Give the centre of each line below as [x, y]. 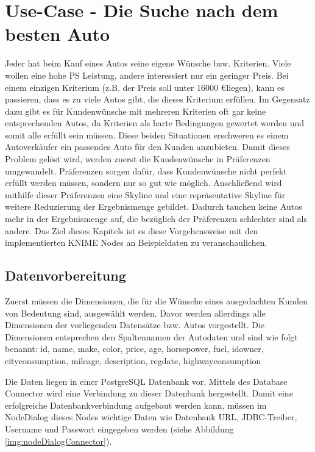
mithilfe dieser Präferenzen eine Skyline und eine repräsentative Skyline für [145, 194]
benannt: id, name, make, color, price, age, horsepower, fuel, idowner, [134, 349]
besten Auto [58, 34]
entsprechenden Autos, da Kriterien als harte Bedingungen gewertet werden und [155, 123]
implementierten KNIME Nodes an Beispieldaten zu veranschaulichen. [136, 242]
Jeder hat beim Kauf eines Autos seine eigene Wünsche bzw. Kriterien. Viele [148, 63]
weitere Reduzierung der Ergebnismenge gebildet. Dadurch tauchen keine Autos [154, 206]
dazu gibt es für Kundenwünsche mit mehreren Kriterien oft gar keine [136, 111]
